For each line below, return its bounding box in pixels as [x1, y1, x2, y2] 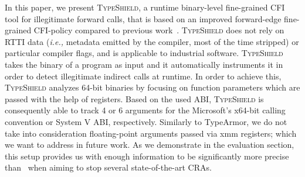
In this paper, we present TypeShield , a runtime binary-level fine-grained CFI [5, 1, 285, 13]
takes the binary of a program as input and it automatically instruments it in [5, 58, 283, 70]
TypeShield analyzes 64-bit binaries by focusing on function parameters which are [5, 81, 300, 93]
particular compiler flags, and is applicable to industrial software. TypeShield [5, 47, 283, 59]
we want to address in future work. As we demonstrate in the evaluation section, [5, 138, 294, 151]
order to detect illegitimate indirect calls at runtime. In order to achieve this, [5, 70, 282, 82]
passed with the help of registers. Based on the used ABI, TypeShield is [5, 92, 264, 105]
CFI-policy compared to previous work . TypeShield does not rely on [33, 24, 284, 36]
